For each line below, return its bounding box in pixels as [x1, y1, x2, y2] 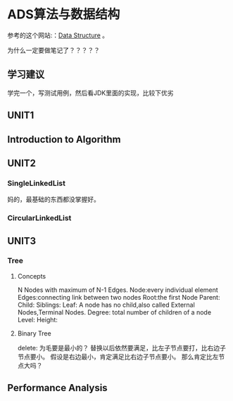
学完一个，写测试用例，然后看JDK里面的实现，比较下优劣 [7, 89, 174, 97]
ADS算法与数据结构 [7, 6, 120, 23]
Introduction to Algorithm [7, 133, 121, 145]
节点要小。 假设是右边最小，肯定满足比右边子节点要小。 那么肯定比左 [17, 352, 219, 361]
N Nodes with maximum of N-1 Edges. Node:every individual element [17, 286, 218, 294]
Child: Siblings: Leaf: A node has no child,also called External [17, 300, 195, 309]
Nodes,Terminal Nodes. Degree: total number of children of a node [17, 307, 212, 317]
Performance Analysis [7, 382, 108, 394]
